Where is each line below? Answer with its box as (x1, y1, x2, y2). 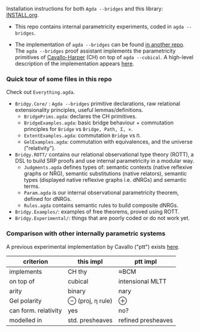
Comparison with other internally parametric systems (6, 230, 166, 238)
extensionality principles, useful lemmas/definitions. (14, 106, 144, 114)
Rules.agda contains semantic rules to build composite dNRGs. (23, 202, 178, 209)
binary (68, 287, 86, 295)
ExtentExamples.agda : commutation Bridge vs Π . (23, 132, 141, 139)
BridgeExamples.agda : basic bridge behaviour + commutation (23, 119, 174, 126)
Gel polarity (9, 296, 42, 304)
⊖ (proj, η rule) (68, 296, 113, 304)
